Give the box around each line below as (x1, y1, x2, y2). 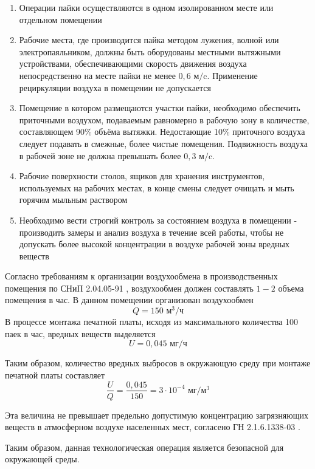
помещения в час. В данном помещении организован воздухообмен (5, 293, 254, 306)
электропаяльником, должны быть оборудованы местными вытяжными (19, 45, 281, 58)
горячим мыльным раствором (19, 193, 128, 206)
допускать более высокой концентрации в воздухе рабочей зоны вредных (19, 238, 289, 250)
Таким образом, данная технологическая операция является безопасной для (5, 440, 284, 453)
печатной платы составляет (5, 368, 105, 381)
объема (278, 281, 304, 294)
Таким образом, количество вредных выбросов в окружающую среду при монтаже (5, 357, 311, 369)
